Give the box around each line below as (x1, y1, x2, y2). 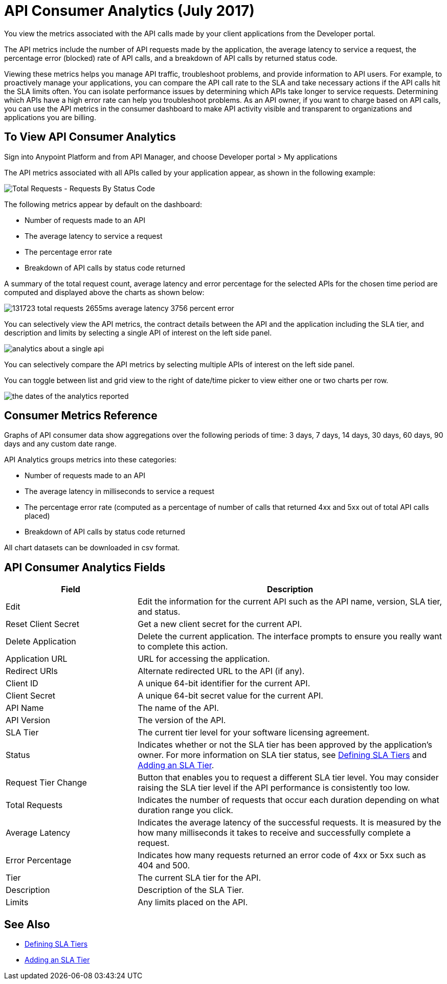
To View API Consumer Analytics (4, 130, 176, 144)
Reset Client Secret (6, 619, 79, 630)
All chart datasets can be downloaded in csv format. (4, 543, 180, 552)
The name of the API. (138, 703, 219, 713)
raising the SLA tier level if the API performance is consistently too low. (138, 782, 410, 793)
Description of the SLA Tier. (138, 885, 244, 896)
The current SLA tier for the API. (138, 873, 261, 883)
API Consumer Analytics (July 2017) (4, 2, 255, 19)
